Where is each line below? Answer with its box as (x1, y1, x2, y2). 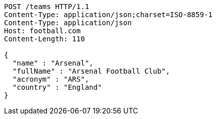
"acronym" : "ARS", (12, 75, 89, 83)
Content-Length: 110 (4, 35, 85, 43)
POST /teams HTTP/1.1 (4, 3, 89, 11)
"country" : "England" (12, 83, 102, 91)
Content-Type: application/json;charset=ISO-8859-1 (4, 11, 213, 19)
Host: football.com (4, 27, 81, 35)
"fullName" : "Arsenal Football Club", (12, 67, 170, 75)
